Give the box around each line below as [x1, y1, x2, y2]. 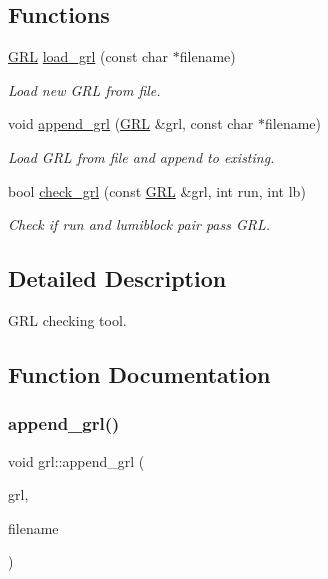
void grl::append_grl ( [8, 450, 145, 471]
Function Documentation [8, 358, 271, 389]
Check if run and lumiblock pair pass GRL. [8, 214, 271, 235]
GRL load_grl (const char [8, 46, 169, 67]
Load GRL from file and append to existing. [8, 146, 275, 167]
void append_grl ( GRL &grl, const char [8, 113, 254, 134]
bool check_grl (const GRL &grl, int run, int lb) [8, 180, 306, 201]
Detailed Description [8, 263, 227, 294]
